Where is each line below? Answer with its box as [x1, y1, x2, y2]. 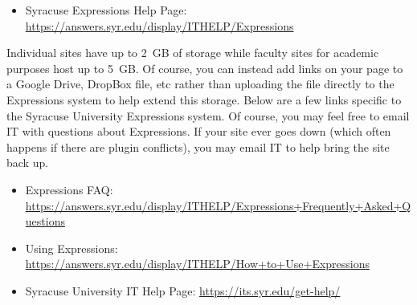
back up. [6, 154, 49, 171]
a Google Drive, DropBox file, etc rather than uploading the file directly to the [6, 75, 395, 92]
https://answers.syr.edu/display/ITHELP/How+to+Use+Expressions [25, 255, 370, 272]
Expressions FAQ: [25, 181, 113, 197]
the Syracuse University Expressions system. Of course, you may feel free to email [6, 107, 410, 124]
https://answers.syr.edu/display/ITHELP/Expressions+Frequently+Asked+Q [25, 197, 411, 213]
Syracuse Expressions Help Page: [25, 2, 187, 18]
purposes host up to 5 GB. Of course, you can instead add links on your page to [6, 59, 403, 76]
